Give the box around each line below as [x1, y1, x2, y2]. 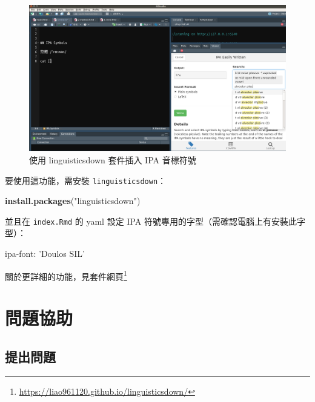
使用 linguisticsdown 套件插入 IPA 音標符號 [29, 153, 196, 166]
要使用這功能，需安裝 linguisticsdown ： [5, 174, 167, 186]
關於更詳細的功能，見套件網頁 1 [5, 268, 127, 282]
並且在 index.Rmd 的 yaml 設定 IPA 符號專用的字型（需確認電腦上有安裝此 [5, 214, 297, 227]
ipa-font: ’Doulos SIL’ [5, 247, 85, 260]
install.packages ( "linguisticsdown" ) [5, 194, 141, 207]
